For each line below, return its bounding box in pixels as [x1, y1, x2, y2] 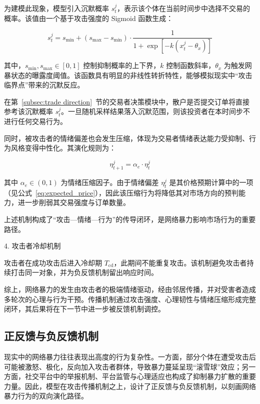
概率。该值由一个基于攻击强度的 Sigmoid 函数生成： [4, 12, 173, 23]
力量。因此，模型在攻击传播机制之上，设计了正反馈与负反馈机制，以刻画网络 [4, 380, 256, 391]
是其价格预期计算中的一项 [169, 177, 253, 187]
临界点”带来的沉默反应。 [4, 79, 84, 90]
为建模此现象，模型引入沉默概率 [4, 3, 109, 13]
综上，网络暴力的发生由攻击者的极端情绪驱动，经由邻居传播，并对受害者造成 [4, 284, 256, 294]
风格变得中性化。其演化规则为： [10, 142, 116, 153]
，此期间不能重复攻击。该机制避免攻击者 [113, 257, 247, 267]
